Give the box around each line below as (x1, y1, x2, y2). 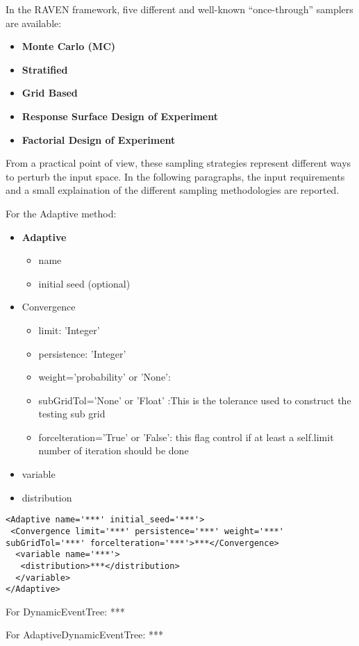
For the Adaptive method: (6, 206, 117, 220)
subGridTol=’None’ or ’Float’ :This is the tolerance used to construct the (38, 392, 351, 407)
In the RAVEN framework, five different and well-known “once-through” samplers (6, 2, 353, 16)
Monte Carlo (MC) (22, 39, 116, 53)
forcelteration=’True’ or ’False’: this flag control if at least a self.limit (38, 429, 334, 444)
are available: (6, 15, 62, 30)
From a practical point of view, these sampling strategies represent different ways (6, 156, 351, 170)
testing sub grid (38, 406, 106, 421)
